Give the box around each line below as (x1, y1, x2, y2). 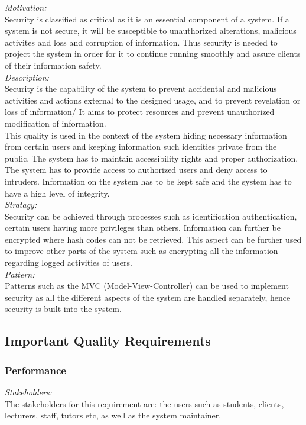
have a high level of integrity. (5, 186, 110, 199)
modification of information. (5, 117, 106, 129)
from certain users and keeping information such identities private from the (5, 140, 277, 153)
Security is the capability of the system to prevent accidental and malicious (5, 82, 277, 95)
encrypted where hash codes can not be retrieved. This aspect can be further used (5, 233, 302, 245)
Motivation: (5, 1, 47, 13)
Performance (5, 362, 66, 377)
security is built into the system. (5, 302, 122, 315)
